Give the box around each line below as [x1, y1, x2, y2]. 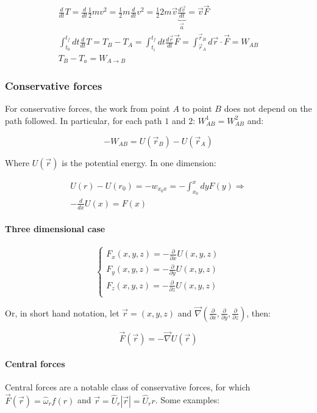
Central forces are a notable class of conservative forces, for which [5, 380, 251, 393]
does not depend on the [224, 102, 312, 115]
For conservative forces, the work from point [5, 102, 170, 115]
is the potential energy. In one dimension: [62, 156, 216, 169]
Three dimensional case [5, 222, 105, 235]
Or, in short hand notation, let [5, 306, 119, 319]
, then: [246, 306, 271, 319]
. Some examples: [155, 393, 220, 406]
